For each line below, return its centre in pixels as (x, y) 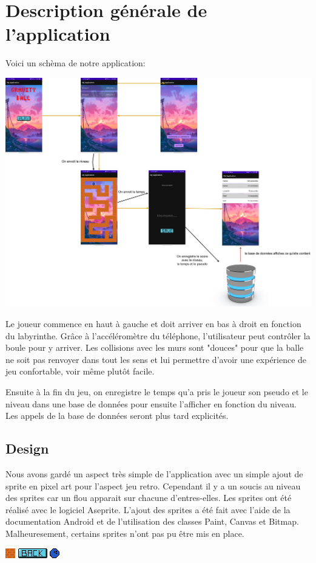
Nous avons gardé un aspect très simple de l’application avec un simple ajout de (154, 473)
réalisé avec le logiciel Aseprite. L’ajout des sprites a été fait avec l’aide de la (148, 509)
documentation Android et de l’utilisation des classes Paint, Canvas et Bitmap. (152, 521)
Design (27, 448)
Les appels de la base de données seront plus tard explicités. (117, 416)
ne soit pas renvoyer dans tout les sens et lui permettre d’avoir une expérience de (156, 359)
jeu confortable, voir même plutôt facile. (80, 371)
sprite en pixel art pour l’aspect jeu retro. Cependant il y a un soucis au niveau (153, 485)
